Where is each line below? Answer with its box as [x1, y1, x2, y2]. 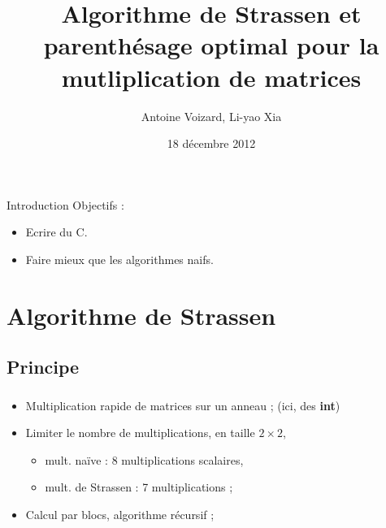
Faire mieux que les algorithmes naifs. [25, 250, 214, 267]
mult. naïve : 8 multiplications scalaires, [45, 451, 244, 468]
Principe [7, 354, 80, 379]
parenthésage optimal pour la [43, 28, 379, 62]
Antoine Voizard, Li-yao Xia [141, 107, 282, 124]
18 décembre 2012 [167, 135, 256, 152]
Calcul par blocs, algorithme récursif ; [25, 505, 215, 522]
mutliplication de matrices [61, 60, 362, 93]
